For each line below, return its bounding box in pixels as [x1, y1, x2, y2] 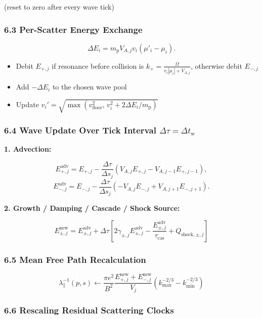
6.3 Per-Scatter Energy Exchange [4, 23, 143, 35]
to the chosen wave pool [52, 81, 127, 92]
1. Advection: [4, 144, 52, 154]
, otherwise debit [190, 60, 242, 71]
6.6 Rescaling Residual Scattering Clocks [4, 303, 174, 316]
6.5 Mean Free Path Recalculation [4, 253, 146, 265]
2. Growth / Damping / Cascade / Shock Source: [4, 203, 180, 213]
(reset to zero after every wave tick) [4, 2, 114, 12]
